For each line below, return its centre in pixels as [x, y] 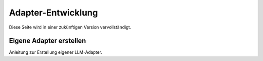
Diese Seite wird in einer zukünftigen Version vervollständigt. [70, 27]
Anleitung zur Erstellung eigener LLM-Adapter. [56, 52]
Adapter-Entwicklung [54, 13]
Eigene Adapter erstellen [47, 41]
